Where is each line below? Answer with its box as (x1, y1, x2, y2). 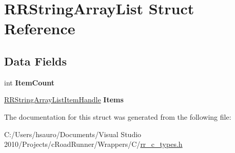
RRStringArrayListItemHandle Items (4, 94, 124, 105)
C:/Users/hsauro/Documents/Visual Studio (4, 128, 142, 139)
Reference (4, 18, 75, 39)
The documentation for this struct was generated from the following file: (4, 111, 231, 122)
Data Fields (4, 53, 67, 69)
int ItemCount (4, 77, 54, 88)
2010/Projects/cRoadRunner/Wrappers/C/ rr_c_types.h (4, 139, 183, 149)
